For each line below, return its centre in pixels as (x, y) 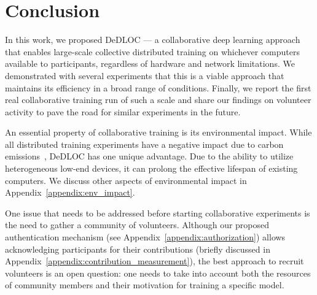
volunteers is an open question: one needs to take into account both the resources (158, 273)
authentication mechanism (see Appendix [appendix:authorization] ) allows (145, 237)
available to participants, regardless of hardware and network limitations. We (150, 63)
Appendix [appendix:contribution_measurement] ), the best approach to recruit (155, 261)
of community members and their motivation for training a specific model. (145, 285)
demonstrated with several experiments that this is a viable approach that (145, 75)
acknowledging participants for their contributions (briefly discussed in (138, 249)
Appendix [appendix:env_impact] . (70, 192)
